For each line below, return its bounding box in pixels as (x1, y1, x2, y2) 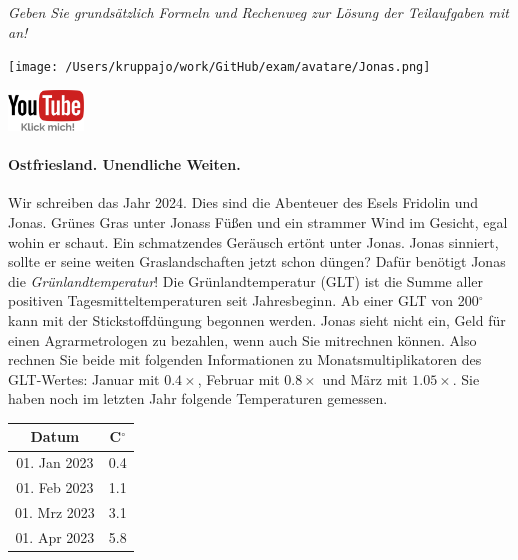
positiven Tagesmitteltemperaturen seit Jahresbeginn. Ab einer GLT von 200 (8, 290, 479, 311)
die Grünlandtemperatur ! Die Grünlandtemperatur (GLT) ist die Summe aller (8, 270, 483, 291)
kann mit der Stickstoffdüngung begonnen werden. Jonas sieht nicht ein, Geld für (8, 310, 506, 331)
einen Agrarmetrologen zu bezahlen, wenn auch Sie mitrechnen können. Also (8, 329, 477, 350)
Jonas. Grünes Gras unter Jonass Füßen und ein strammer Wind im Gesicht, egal (8, 212, 508, 233)
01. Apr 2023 (15, 526, 95, 547)
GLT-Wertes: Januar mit (8, 368, 160, 389)
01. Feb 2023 (16, 477, 94, 498)
